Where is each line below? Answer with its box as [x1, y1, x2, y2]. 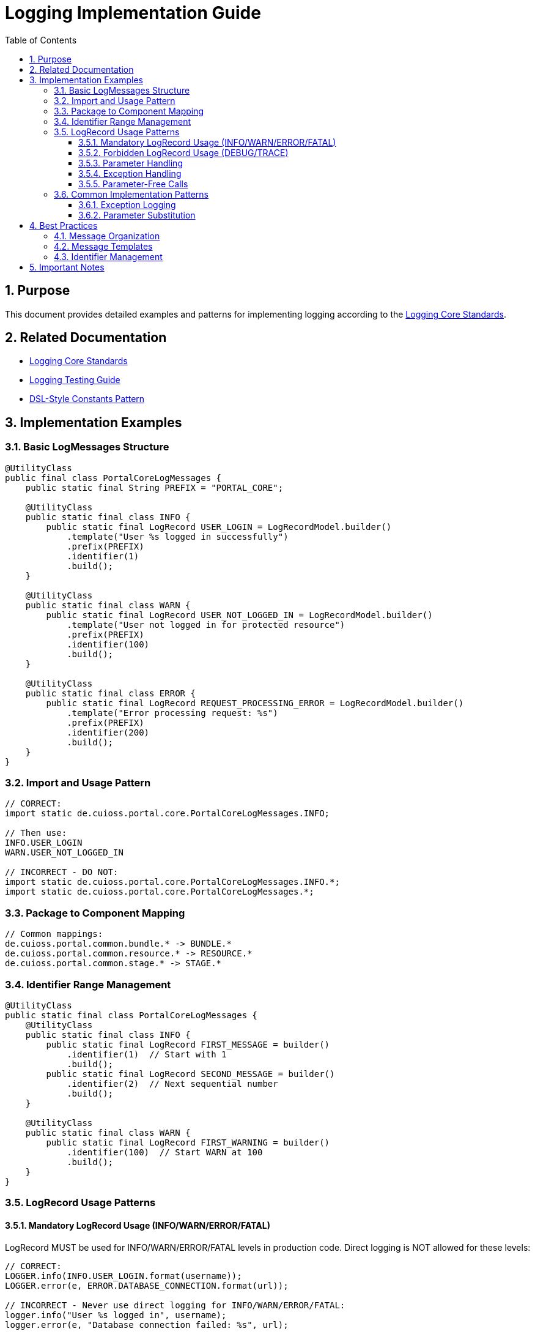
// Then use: [5, 828, 67, 838]
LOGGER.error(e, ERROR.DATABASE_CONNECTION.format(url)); [5, 1280, 289, 1291]
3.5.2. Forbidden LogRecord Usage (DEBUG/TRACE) [78, 147, 289, 158]
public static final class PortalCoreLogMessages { [5, 1010, 258, 1020]
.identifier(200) [67, 727, 150, 737]
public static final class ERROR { [25, 688, 196, 698]
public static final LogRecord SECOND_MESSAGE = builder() [46, 1068, 335, 1079]
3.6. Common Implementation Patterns [54, 188, 209, 199]
